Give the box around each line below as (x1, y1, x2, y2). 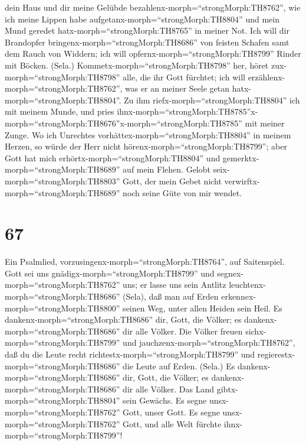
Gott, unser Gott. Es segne (123, 405, 220, 418)
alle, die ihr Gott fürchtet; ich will (123, 70, 245, 83)
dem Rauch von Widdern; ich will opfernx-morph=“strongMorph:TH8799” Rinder (5, 47, 301, 60)
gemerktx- (222, 151, 259, 164)
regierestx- (257, 347, 295, 360)
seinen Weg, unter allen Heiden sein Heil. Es (123, 301, 282, 314)
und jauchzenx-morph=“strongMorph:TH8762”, (123, 336, 295, 349)
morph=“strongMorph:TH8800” (5, 301, 120, 314)
